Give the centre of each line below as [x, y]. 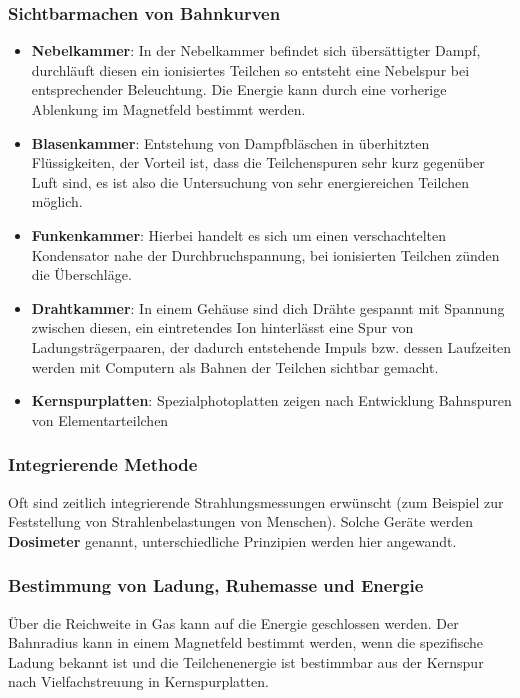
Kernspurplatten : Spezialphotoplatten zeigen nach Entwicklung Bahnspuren [271, 400]
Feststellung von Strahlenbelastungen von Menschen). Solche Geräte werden [241, 521]
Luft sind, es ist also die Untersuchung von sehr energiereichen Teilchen [250, 181]
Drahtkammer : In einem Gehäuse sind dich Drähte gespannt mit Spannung [268, 307]
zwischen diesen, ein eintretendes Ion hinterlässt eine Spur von [222, 327]
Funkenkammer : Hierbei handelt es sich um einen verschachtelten [238, 234]
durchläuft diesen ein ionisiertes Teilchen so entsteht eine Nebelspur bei [250, 69]
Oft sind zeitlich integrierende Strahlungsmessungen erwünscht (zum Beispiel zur [256, 501]
